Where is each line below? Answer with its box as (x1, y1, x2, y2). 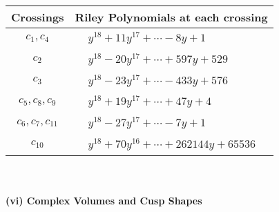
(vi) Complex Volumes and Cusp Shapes (6, 193, 202, 208)
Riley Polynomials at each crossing (75, 9, 268, 25)
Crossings (11, 9, 64, 25)
